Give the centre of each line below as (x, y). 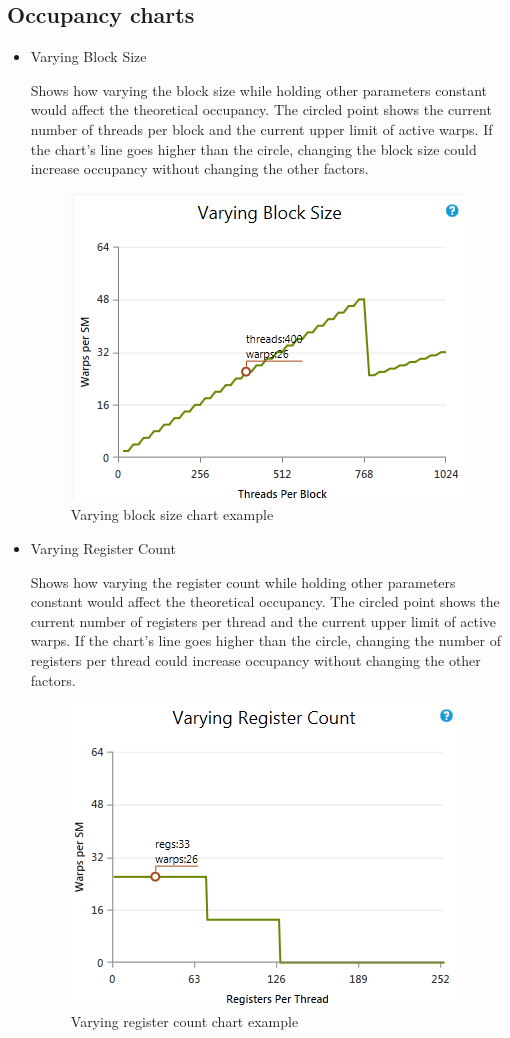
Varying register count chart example (184, 1020)
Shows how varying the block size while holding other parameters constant (259, 89)
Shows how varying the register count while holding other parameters (243, 581)
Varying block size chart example (172, 514)
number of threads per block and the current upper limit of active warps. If (261, 128)
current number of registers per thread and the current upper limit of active (263, 620)
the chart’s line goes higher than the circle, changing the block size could (253, 148)
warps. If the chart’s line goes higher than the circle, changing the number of (265, 640)
